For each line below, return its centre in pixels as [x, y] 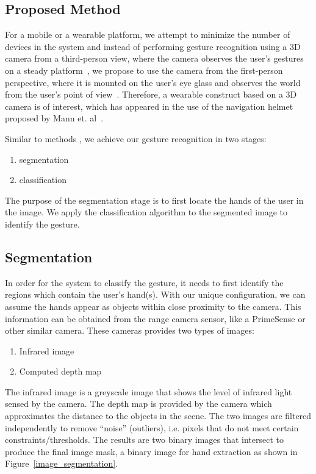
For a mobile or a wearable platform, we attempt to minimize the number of [148, 34]
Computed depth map [60, 371]
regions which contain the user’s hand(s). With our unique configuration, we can [155, 294]
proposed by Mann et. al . [54, 118]
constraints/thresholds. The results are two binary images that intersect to [144, 440]
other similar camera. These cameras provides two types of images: [130, 330]
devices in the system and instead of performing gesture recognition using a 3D [153, 46]
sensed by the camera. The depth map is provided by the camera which [138, 404]
